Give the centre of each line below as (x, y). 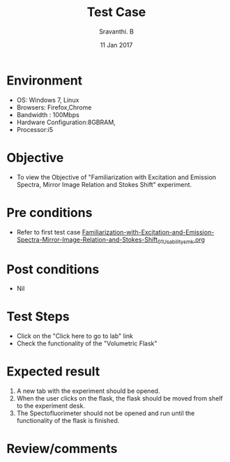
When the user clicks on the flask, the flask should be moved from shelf (120, 398)
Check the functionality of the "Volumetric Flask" (87, 343)
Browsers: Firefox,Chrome (54, 107)
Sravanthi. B (116, 31)
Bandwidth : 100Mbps (48, 114)
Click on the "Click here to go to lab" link (75, 336)
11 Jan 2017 (116, 45)
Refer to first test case (48, 232)
